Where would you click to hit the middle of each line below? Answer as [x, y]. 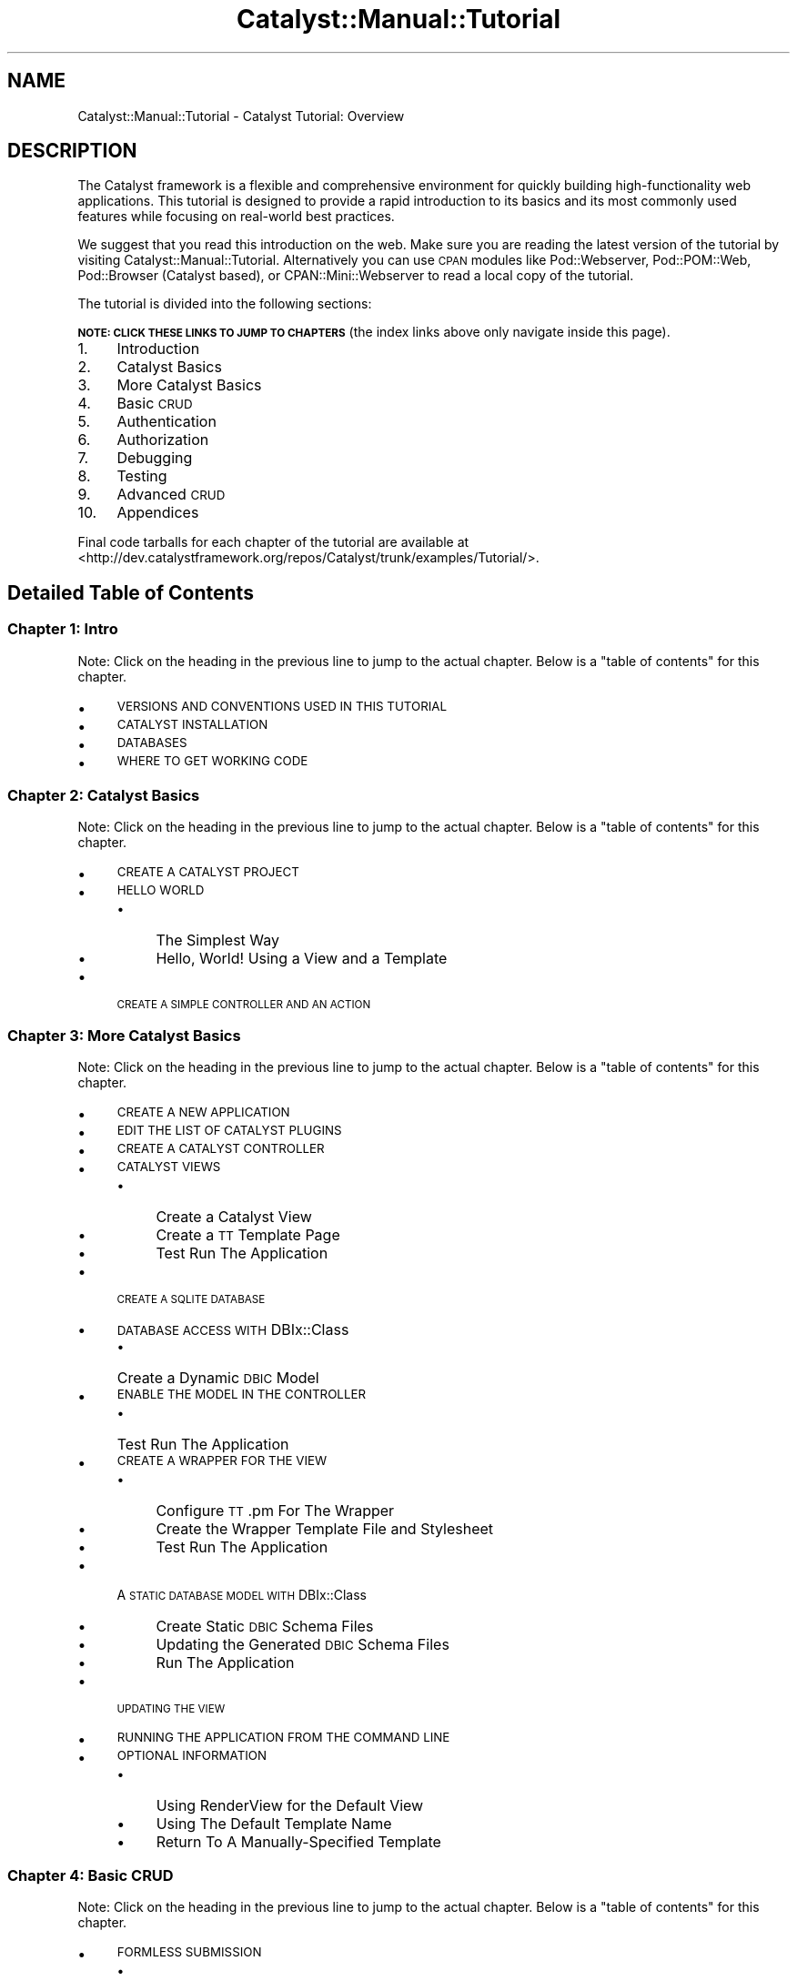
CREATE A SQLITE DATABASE [191, 1300]
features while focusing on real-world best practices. [236, 217]
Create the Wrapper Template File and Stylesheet [325, 1529]
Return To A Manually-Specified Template [298, 1842]
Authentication [166, 422]
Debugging [155, 458]
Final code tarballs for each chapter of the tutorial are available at [273, 542]
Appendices [158, 513]
